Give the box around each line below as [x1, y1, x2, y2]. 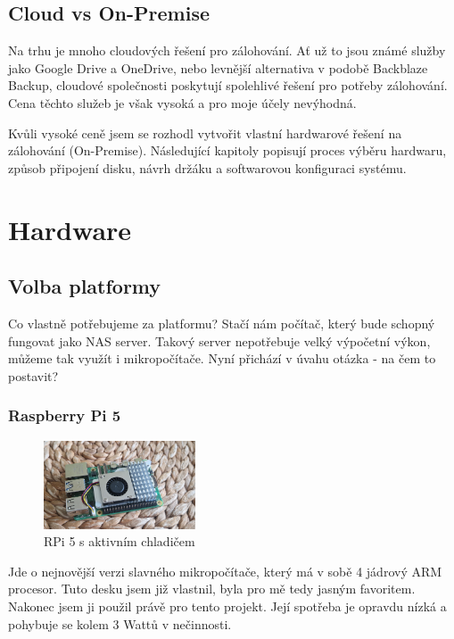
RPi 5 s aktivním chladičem [44, 532, 195, 551]
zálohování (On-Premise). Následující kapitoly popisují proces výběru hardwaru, [8, 141, 447, 160]
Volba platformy [8, 272, 161, 300]
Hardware [8, 211, 132, 247]
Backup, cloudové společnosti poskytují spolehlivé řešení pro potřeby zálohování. [8, 76, 448, 95]
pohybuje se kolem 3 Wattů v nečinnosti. [8, 614, 232, 633]
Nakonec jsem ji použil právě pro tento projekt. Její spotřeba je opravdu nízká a [8, 596, 447, 615]
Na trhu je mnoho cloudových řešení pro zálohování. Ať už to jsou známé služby [8, 41, 446, 60]
